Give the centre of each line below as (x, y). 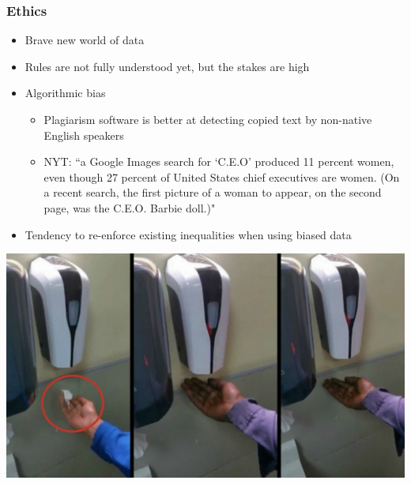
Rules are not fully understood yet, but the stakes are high (167, 66)
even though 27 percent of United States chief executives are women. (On (222, 176)
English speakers (84, 135)
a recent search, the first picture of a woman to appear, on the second (213, 192)
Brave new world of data (85, 40)
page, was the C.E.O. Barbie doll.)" (130, 207)
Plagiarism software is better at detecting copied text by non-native (208, 119)
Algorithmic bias (65, 93)
